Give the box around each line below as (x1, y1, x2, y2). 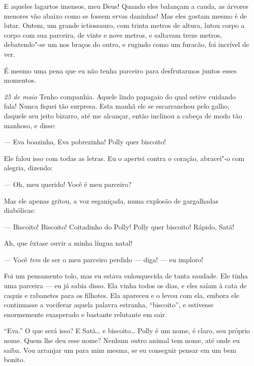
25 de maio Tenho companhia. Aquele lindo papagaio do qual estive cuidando (4, 91, 236, 101)
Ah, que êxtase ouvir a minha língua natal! (4, 238, 133, 248)
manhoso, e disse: (4, 120, 56, 130)
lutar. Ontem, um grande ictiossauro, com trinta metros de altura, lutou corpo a (4, 20, 245, 30)
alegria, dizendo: (4, 162, 53, 173)
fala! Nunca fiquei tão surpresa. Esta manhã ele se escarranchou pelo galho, (4, 101, 230, 111)
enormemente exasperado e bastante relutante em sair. (4, 309, 167, 319)
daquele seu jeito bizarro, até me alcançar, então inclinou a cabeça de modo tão (4, 110, 242, 120)
